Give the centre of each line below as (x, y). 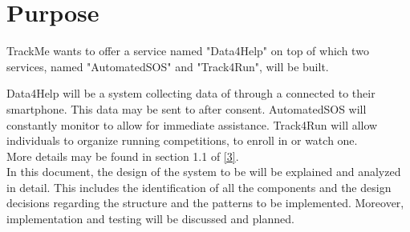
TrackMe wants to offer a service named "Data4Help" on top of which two (188, 51)
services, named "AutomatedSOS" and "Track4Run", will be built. (168, 66)
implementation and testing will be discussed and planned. (150, 219)
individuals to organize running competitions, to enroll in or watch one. (182, 140)
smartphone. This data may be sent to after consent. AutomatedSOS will (187, 108)
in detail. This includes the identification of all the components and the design (199, 187)
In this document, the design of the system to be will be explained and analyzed (204, 172)
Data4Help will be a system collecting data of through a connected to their (191, 93)
